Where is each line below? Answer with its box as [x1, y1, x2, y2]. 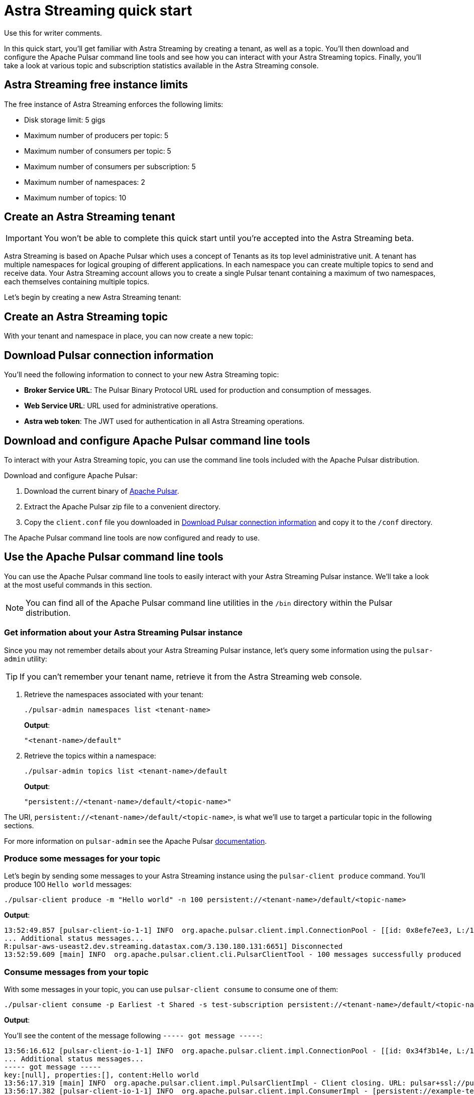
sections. [4, 821, 34, 830]
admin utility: [4, 654, 47, 663]
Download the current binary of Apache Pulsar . [24, 486, 179, 495]
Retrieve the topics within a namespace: [24, 751, 156, 760]
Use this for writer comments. [4, 28, 102, 37]
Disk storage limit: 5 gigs [24, 115, 105, 124]
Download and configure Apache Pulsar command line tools [4, 434, 310, 447]
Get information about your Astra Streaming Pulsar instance [4, 627, 243, 638]
